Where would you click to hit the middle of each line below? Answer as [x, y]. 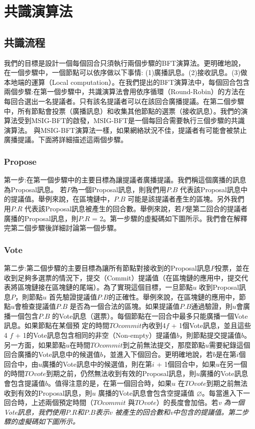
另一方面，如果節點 [35, 344]
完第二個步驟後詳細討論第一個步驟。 [62, 228]
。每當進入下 [222, 392]
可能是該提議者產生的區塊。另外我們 [186, 199]
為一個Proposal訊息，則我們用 [119, 189]
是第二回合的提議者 [217, 208]
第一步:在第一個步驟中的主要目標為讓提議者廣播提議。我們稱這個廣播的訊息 [125, 180]
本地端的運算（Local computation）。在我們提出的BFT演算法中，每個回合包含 [127, 82]
